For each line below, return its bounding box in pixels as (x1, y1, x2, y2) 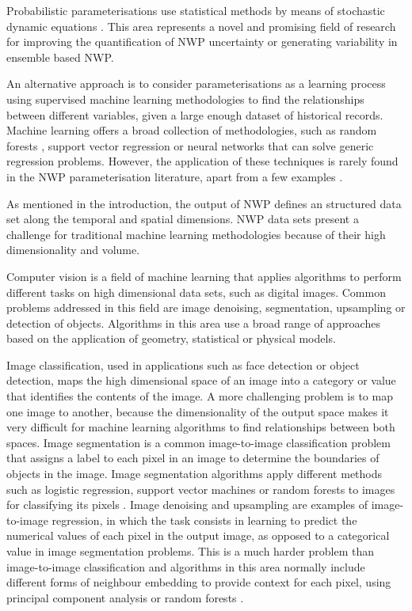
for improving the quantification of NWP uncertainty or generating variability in (6, 33, 398, 50)
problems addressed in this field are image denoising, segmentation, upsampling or (6, 299, 406, 316)
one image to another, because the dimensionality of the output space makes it (6, 403, 389, 419)
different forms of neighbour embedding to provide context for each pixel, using (6, 574, 391, 590)
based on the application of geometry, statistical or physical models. (6, 330, 336, 347)
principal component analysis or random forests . (6, 589, 244, 605)
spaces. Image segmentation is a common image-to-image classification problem (6, 434, 391, 450)
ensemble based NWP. (6, 48, 114, 65)
